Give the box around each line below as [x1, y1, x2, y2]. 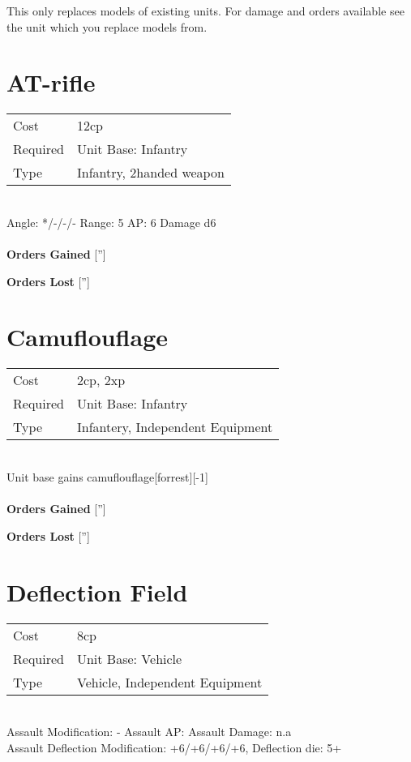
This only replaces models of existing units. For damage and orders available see [6, 2, 405, 19]
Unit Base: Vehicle [76, 649, 182, 668]
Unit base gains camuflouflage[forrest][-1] [6, 469, 208, 485]
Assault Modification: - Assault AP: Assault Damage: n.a [6, 723, 292, 740]
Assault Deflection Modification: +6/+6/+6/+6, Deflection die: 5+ [6, 738, 342, 756]
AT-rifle [6, 66, 96, 99]
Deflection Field [6, 575, 188, 608]
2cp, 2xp [76, 370, 126, 390]
